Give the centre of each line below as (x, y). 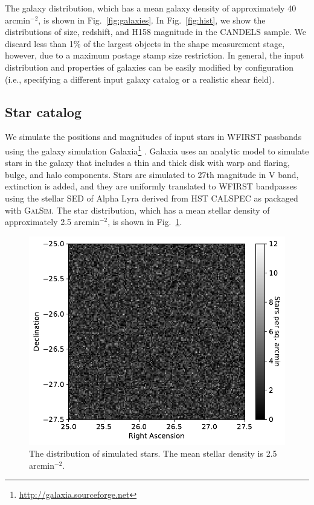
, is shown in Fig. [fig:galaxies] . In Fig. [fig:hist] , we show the (152, 20)
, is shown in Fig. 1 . (145, 222)
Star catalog (43, 111)
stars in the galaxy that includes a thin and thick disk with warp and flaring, (147, 163)
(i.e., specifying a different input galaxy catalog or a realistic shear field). (140, 79)
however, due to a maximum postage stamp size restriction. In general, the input (155, 55)
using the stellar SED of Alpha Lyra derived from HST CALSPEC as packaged (152, 198)
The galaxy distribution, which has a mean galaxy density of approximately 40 (151, 8)
